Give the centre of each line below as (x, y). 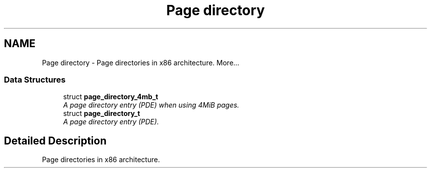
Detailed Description (55, 141)
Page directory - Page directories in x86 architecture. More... (141, 62)
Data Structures (35, 79)
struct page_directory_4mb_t (111, 97)
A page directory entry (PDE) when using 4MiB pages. (151, 105)
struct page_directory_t (102, 114)
